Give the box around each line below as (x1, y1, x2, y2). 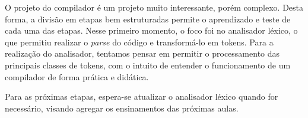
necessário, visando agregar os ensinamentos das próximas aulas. (5, 101, 239, 114)
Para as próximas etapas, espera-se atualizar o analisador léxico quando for (5, 90, 278, 103)
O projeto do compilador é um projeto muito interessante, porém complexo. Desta (5, 1, 304, 13)
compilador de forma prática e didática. (5, 70, 149, 83)
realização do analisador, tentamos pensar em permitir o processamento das (5, 47, 280, 60)
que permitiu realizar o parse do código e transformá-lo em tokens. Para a (5, 35, 274, 48)
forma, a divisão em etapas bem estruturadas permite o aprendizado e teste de (5, 12, 291, 25)
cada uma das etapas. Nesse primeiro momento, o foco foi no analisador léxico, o (5, 24, 298, 37)
